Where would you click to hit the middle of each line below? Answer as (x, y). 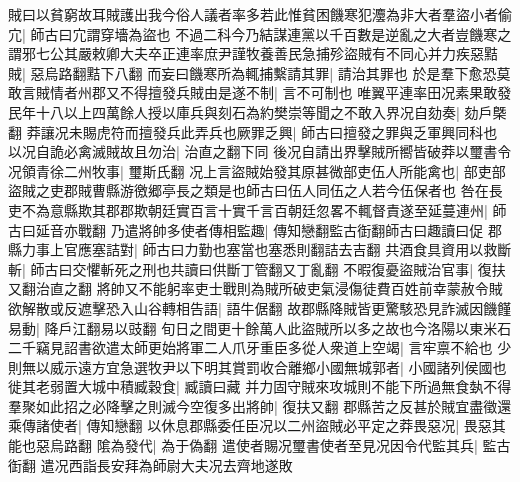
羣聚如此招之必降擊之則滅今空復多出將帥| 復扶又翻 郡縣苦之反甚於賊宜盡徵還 (260, 405)
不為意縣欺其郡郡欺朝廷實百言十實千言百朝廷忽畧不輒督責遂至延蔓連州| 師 (264, 209)
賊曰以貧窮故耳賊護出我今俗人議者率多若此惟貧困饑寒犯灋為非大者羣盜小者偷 (260, 14)
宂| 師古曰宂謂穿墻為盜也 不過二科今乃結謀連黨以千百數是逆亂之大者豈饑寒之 (260, 33)
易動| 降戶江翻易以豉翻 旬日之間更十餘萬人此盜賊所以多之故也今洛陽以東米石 (260, 327)
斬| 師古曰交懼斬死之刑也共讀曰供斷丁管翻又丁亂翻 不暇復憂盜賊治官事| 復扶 (257, 268)
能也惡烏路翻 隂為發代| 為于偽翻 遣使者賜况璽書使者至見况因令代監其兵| (243, 445)
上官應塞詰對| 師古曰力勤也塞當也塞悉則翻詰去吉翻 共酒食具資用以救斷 (280, 249)
